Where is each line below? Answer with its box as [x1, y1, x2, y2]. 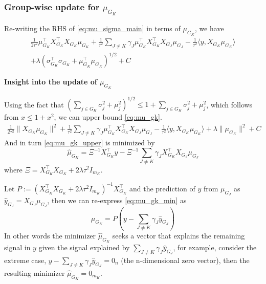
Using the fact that [4, 99, 64, 110]
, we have [194, 23, 224, 34]
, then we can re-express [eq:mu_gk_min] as [47, 195, 187, 206]
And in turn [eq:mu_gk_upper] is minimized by [4, 137, 155, 148]
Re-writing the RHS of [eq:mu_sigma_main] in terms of [4, 23, 181, 34]
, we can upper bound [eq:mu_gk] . [54, 112, 162, 122]
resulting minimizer [4, 267, 65, 278]
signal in [4, 242, 31, 253]
